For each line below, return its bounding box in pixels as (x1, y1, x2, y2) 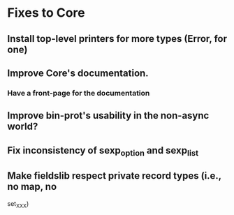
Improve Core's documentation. (7, 67, 149, 79)
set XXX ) (7, 199, 29, 209)
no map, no (7, 181, 57, 193)
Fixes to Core (7, 5, 85, 21)
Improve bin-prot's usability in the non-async (7, 110, 210, 121)
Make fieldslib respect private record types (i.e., (7, 170, 221, 182)
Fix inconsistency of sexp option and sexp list (7, 144, 199, 158)
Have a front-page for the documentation (7, 88, 150, 98)
